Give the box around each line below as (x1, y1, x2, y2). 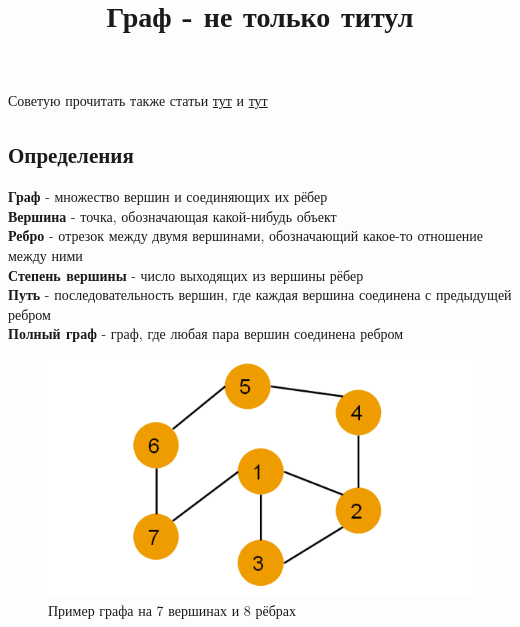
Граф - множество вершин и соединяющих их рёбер (8, 186, 328, 207)
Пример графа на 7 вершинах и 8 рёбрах (48, 600, 297, 621)
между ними (8, 244, 83, 265)
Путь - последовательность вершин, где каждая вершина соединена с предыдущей (8, 284, 512, 305)
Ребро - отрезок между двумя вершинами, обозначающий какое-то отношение (8, 225, 484, 246)
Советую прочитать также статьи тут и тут (8, 90, 268, 111)
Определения (8, 139, 134, 170)
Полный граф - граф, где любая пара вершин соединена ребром (8, 323, 404, 344)
